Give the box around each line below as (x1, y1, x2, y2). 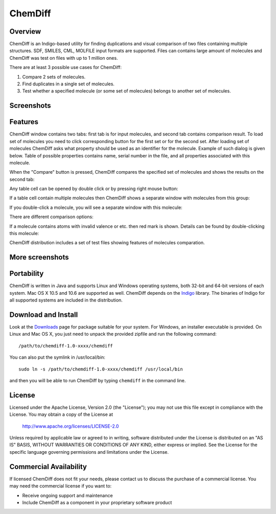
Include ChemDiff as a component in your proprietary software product (22, 499, 172, 505)
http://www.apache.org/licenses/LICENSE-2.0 (22, 423, 119, 429)
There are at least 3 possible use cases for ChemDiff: (9, 64, 122, 71)
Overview (9, 27, 41, 36)
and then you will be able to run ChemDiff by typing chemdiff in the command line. (9, 377, 186, 383)
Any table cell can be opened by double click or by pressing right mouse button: (9, 185, 178, 192)
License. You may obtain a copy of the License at (9, 411, 113, 417)
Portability (9, 269, 44, 278)
